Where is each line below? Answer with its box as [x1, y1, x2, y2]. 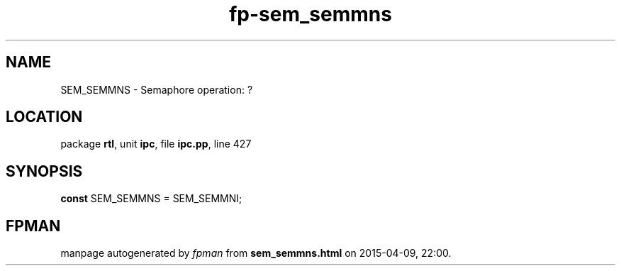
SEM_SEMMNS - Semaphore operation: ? [60, 83, 253, 96]
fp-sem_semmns [229, 2, 392, 26]
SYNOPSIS [6, 162, 83, 180]
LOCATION [6, 108, 83, 126]
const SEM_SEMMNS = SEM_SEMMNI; [60, 192, 242, 205]
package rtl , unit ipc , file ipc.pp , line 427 [60, 138, 252, 150]
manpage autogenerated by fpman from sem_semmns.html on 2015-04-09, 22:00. [60, 247, 452, 260]
